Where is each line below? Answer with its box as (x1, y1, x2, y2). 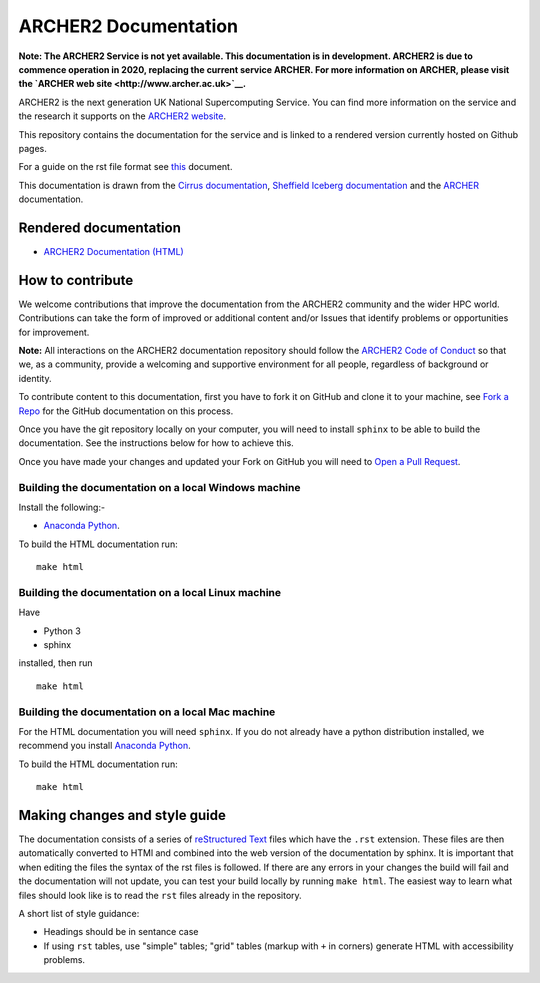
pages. (18, 142, 47, 154)
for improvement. (18, 326, 90, 338)
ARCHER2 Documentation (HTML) (43, 245, 184, 257)
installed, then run (18, 657, 94, 669)
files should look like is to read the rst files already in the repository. (18, 889, 302, 901)
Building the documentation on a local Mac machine (18, 705, 276, 719)
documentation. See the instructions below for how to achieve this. (18, 437, 294, 449)
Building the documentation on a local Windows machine (18, 480, 301, 494)
